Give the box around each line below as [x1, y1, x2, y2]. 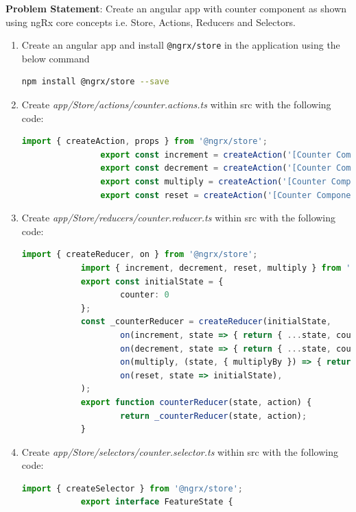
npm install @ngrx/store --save [21, 77, 169, 87]
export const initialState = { [80, 276, 224, 287]
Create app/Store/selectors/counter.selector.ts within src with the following [21, 444, 338, 459]
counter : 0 [119, 290, 169, 300]
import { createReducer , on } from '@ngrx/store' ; [21, 249, 258, 260]
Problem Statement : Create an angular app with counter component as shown [5, 1, 347, 15]
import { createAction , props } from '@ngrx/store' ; [21, 136, 268, 147]
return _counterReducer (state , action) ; [119, 411, 307, 421]
